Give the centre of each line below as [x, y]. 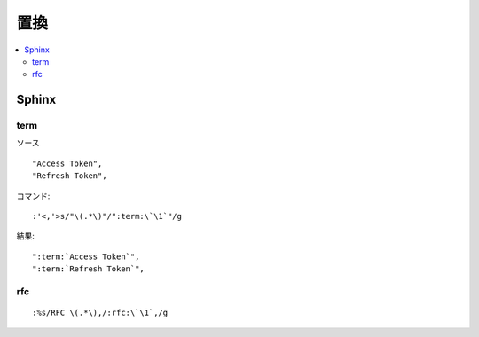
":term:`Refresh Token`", [89, 269]
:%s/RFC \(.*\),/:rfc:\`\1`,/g [100, 313]
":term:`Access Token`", [86, 256]
